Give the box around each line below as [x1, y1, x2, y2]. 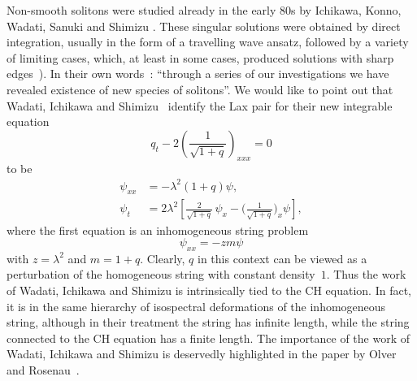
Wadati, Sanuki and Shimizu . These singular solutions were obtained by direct [7, 17, 401, 34]
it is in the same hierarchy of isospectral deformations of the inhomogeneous [7, 297, 386, 314]
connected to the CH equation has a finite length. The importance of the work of [7, 329, 410, 346]
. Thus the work [326, 266, 406, 283]
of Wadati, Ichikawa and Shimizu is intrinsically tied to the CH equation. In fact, [7, 282, 412, 299]
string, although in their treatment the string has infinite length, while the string [7, 314, 410, 331]
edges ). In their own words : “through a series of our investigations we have [7, 65, 389, 82]
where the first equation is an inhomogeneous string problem [7, 221, 309, 238]
